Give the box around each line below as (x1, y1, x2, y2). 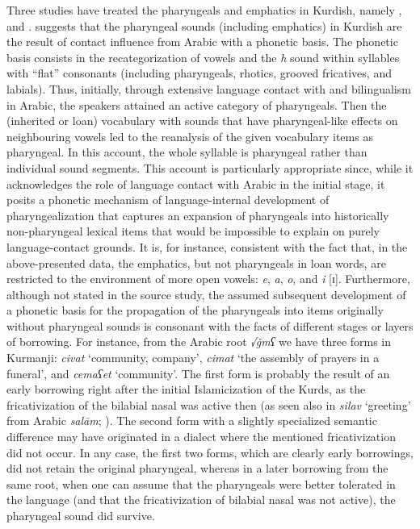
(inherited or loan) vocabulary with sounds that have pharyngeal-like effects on (6, 112, 398, 129)
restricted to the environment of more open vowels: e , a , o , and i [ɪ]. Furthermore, (6, 270, 410, 287)
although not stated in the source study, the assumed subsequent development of (6, 285, 406, 302)
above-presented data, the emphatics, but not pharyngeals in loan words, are (6, 254, 386, 271)
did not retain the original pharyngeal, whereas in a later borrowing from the (6, 460, 388, 477)
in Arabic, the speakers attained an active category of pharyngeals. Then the (6, 96, 387, 113)
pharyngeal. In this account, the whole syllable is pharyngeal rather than (6, 144, 367, 160)
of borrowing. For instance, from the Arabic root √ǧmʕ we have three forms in (6, 333, 392, 350)
